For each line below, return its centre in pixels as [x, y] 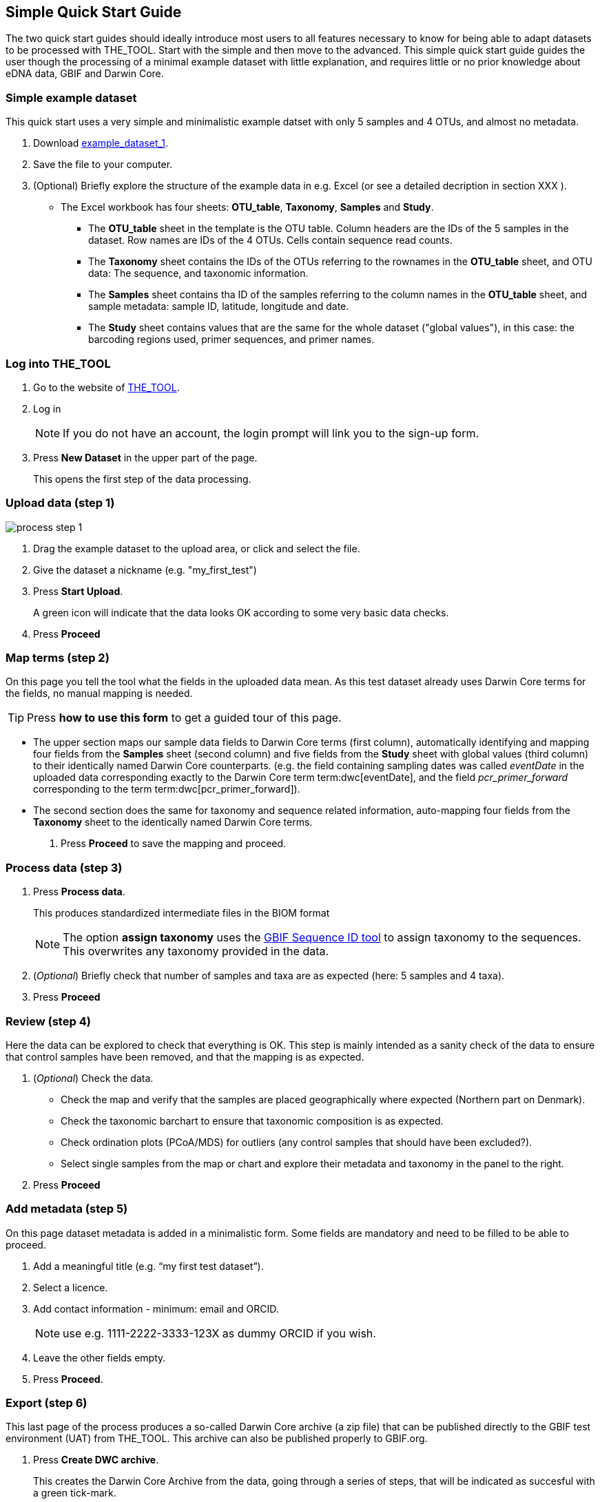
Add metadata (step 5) [67, 1209]
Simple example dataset [71, 97]
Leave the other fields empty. [100, 1357]
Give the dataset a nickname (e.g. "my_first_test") [145, 570]
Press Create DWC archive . [96, 1460]
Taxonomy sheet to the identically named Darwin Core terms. [173, 822]
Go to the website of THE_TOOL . [106, 387]
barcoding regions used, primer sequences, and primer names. [231, 340]
